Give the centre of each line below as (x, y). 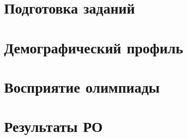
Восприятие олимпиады (82, 86)
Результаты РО (54, 126)
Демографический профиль (94, 47)
